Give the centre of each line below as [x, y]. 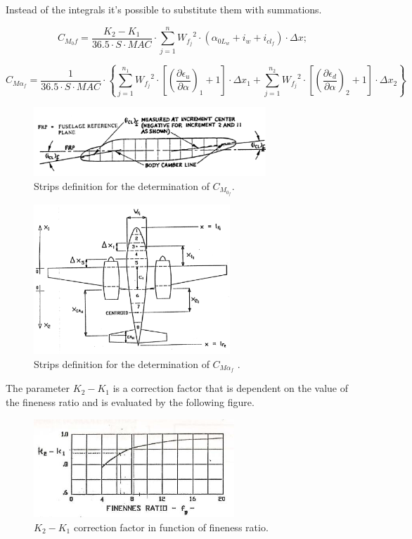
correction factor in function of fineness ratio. [171, 527]
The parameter [38, 388]
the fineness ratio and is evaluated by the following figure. [130, 402]
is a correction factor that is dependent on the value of [230, 388]
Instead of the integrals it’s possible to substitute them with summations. [164, 9]
